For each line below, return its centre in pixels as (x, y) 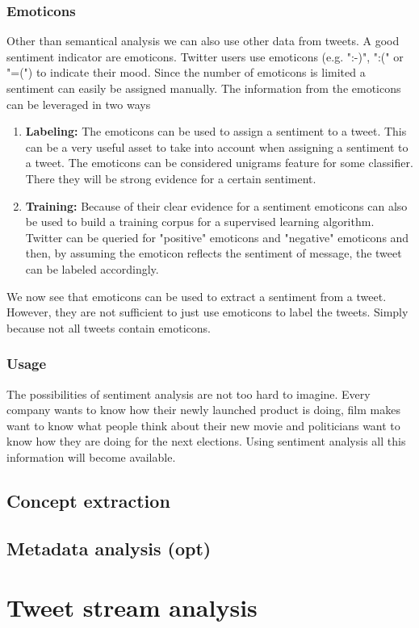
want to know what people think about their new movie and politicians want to (203, 425)
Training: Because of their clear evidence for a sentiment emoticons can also (216, 205)
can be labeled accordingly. (92, 268)
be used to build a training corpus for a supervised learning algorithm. (200, 222)
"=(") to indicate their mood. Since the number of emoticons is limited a (186, 72)
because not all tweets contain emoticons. (109, 327)
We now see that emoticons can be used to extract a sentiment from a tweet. (197, 296)
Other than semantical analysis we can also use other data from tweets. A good (203, 41)
